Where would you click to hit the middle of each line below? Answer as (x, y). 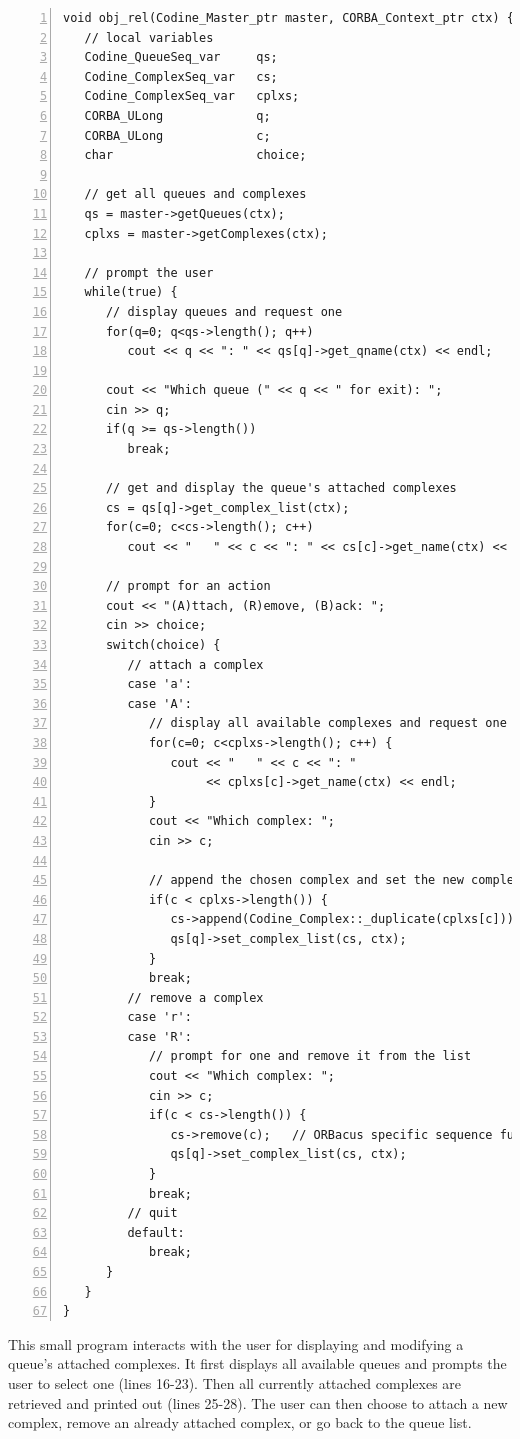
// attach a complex (195, 664)
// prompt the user (149, 272)
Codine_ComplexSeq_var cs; (181, 76)
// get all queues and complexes (195, 194)
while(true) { (131, 292)
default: (156, 1232)
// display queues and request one (224, 311)
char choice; (195, 155)
